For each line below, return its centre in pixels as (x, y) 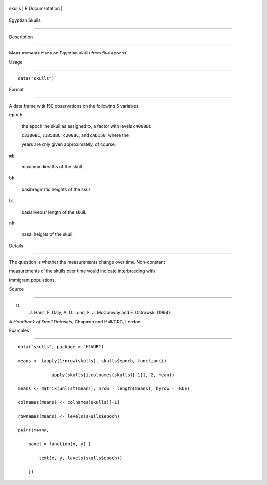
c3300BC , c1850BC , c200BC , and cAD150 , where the (75, 135)
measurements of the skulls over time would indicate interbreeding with (82, 271)
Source (17, 289)
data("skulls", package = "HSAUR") (61, 347)
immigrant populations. (33, 280)
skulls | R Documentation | (36, 8)
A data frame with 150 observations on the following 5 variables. (75, 106)
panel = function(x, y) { (60, 444)
